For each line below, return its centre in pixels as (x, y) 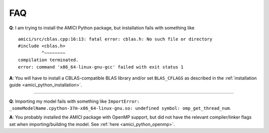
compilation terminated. (48, 60)
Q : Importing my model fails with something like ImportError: (74, 101)
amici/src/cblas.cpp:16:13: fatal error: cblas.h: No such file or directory (115, 39)
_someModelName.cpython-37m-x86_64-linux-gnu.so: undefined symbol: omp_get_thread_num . (120, 108)
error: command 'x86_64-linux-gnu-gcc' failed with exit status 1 (101, 67)
